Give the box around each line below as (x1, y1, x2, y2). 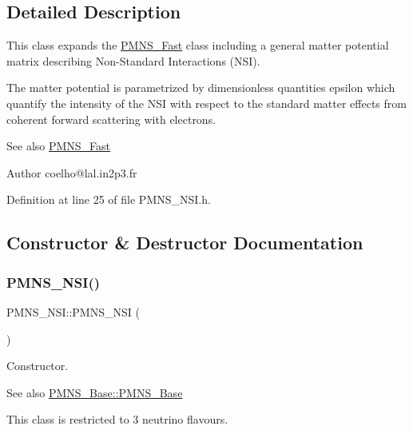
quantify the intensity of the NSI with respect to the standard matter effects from (6, 94, 407, 111)
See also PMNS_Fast (6, 137, 111, 154)
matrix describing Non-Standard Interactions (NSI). (6, 52, 260, 69)
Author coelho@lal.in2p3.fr (6, 164, 137, 181)
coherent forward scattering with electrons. (6, 110, 216, 127)
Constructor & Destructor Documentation (6, 230, 363, 255)
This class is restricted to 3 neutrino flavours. (6, 411, 228, 428)
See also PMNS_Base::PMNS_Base (6, 384, 183, 400)
